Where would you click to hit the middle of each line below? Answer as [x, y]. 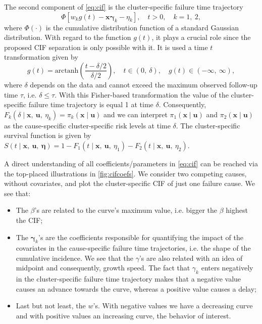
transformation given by [41, 57]
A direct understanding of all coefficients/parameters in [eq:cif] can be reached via [131, 163]
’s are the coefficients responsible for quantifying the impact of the [141, 237]
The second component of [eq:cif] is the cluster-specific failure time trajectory [124, 7]
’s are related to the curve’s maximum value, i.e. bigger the [126, 210]
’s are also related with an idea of [191, 258]
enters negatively [227, 268]
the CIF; [29, 220]
